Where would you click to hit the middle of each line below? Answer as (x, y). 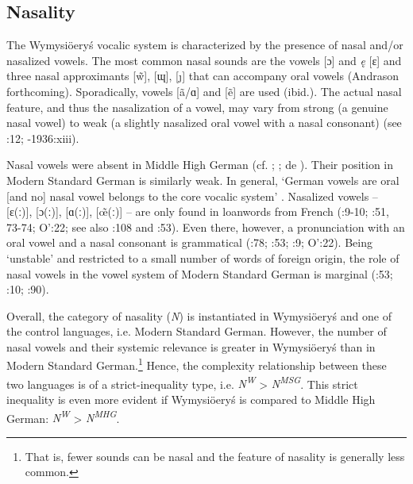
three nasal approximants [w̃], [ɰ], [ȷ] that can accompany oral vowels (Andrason (203, 76)
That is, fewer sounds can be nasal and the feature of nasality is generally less (215, 456)
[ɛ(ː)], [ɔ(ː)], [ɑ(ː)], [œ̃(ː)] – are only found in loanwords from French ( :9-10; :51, (198, 211)
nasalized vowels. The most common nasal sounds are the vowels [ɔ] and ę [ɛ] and (204, 60)
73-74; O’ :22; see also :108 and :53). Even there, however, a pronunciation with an (206, 227)
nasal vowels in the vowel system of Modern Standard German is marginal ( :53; (200, 273)
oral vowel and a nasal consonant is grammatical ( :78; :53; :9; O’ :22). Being (189, 242)
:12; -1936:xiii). (43, 138)
